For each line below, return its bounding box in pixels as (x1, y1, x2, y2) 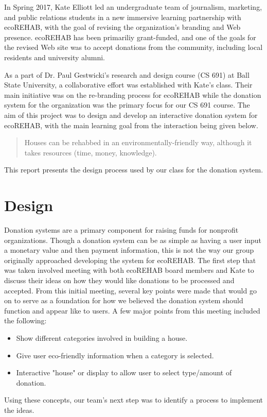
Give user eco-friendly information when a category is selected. (16, 350, 214, 360)
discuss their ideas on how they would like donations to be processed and (4, 275, 235, 285)
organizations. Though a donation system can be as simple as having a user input (4, 234, 261, 245)
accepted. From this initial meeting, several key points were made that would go (4, 285, 257, 296)
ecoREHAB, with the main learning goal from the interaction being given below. (4, 119, 258, 130)
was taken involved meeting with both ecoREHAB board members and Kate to (4, 265, 254, 275)
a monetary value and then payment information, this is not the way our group (4, 245, 254, 255)
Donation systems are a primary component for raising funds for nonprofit (4, 224, 239, 235)
